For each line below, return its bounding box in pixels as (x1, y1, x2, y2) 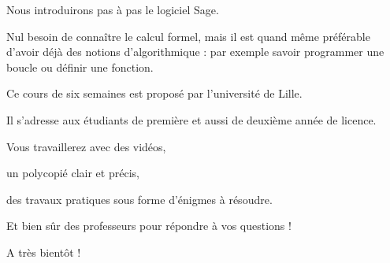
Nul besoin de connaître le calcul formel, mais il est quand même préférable (6, 28, 370, 44)
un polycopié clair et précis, (6, 165, 139, 181)
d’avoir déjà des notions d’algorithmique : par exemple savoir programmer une (6, 43, 384, 60)
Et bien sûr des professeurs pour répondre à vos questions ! (6, 217, 292, 234)
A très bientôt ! (6, 243, 81, 260)
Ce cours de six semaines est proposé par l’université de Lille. (6, 85, 303, 102)
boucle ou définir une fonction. (6, 58, 154, 75)
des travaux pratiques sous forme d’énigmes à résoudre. (6, 191, 273, 207)
